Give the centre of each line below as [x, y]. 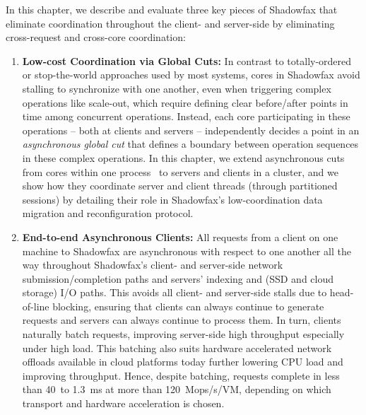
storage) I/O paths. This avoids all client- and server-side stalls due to [175, 292]
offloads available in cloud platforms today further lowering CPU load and [183, 362]
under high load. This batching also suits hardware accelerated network [177, 347]
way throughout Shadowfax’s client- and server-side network [153, 265]
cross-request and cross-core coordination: [96, 37]
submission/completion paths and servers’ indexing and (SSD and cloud [178, 278]
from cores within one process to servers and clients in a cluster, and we [180, 171]
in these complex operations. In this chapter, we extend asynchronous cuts [183, 157]
